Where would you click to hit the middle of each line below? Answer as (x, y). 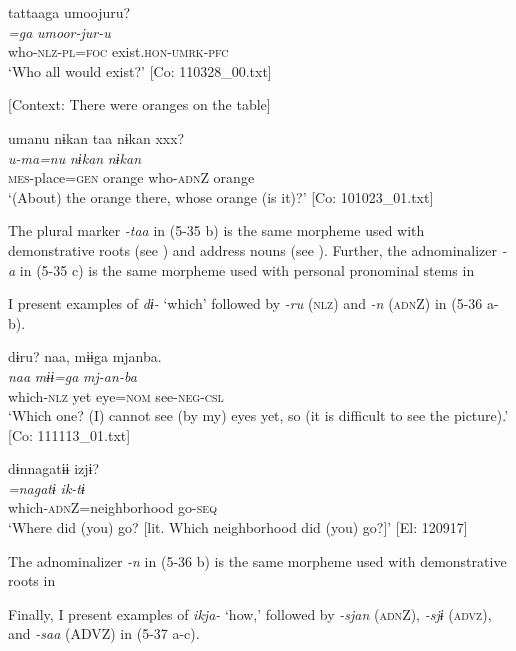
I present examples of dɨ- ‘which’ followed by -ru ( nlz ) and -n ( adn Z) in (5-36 (245, 303)
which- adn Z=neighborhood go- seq (112, 507)
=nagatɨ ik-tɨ (46, 487)
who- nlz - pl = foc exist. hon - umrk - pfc (118, 51)
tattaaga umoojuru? (69, 12)
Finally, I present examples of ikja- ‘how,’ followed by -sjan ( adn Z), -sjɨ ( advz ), (250, 613)
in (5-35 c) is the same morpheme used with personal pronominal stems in (247, 269)
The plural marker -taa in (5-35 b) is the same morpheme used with (216, 230)
